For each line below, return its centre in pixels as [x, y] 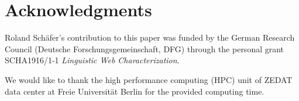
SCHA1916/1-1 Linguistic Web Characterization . [92, 60]
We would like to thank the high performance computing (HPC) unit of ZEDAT [149, 79]
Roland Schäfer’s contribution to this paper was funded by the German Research [150, 37]
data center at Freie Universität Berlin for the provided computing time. [135, 91]
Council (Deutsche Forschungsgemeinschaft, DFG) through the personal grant [145, 48]
